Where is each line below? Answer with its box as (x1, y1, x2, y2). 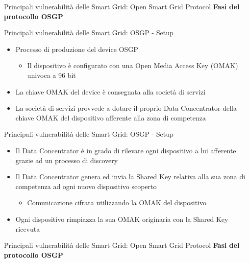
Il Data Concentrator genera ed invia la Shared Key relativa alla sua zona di (15, 171, 246, 182)
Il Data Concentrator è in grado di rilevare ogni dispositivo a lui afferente (15, 145, 236, 155)
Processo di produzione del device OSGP (15, 44, 138, 54)
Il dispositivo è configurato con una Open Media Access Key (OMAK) (27, 60, 238, 71)
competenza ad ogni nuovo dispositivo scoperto (15, 181, 157, 191)
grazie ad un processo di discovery (15, 155, 118, 165)
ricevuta (15, 223, 40, 234)
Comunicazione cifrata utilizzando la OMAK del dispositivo (27, 197, 206, 208)
